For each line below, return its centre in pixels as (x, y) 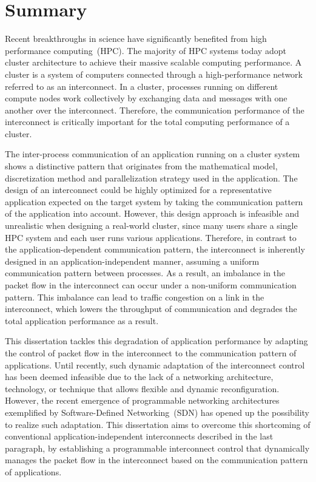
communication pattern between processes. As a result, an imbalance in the (145, 273)
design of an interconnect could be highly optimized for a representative (138, 190)
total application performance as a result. (82, 320)
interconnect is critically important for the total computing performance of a (147, 122)
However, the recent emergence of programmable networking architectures (142, 400)
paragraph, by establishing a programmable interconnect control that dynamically (157, 448)
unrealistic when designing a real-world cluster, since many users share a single (151, 226)
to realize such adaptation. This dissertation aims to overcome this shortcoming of (158, 424)
